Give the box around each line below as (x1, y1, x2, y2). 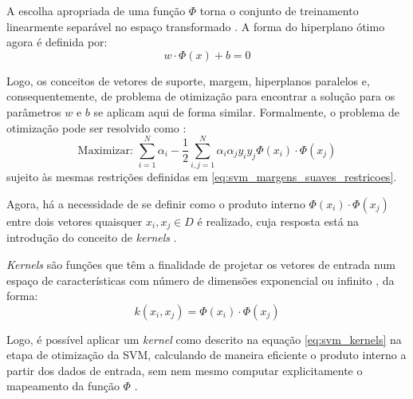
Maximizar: (77, 144, 133, 156)
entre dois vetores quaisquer (6, 212, 143, 229)
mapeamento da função (6, 377, 120, 394)
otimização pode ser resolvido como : (6, 119, 187, 136)
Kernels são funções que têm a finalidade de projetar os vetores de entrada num (6, 255, 395, 272)
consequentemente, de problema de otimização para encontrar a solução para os (6, 88, 395, 105)
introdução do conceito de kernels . (6, 229, 177, 246)
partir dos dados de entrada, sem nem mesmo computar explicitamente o (6, 361, 363, 378)
